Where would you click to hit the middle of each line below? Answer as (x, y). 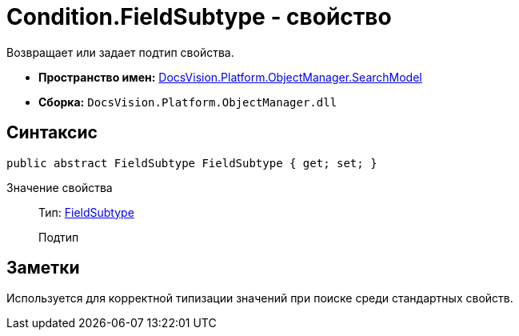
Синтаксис (52, 133)
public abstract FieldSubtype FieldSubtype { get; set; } (192, 163)
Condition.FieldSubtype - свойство (199, 17)
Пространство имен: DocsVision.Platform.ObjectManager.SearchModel (230, 77)
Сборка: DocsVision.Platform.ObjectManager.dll (188, 102)
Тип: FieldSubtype (86, 212)
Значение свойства (60, 187)
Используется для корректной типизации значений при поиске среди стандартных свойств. (260, 298)
